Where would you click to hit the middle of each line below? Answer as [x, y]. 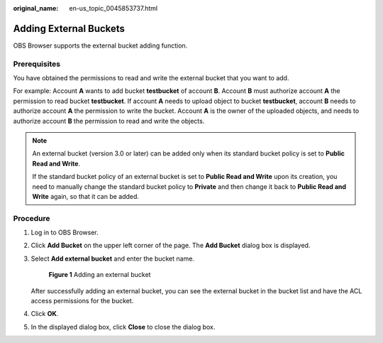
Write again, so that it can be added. [86, 196]
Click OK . [45, 314]
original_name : [36, 8]
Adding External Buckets [69, 28]
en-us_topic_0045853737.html [113, 8]
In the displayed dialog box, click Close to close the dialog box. [123, 327]
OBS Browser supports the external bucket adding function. [100, 45]
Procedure [32, 218]
